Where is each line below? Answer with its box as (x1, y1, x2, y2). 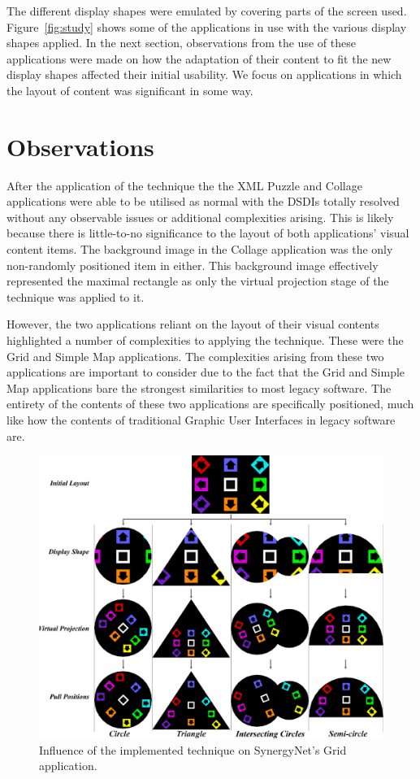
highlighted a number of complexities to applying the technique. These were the (6, 332, 404, 349)
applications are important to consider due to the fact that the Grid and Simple (6, 363, 405, 381)
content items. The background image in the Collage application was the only (6, 241, 393, 258)
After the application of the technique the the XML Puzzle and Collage (6, 176, 362, 194)
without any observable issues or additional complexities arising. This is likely (6, 208, 394, 225)
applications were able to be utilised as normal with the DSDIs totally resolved (6, 193, 400, 210)
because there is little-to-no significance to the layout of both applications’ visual (6, 224, 409, 242)
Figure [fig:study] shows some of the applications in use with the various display (6, 18, 407, 35)
